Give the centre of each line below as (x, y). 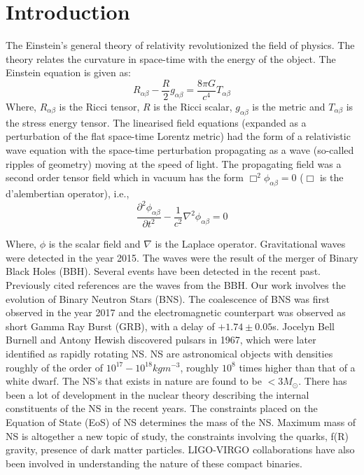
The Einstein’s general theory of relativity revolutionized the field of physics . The (180, 45)
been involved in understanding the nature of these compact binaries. (154, 463)
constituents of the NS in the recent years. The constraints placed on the (162, 408)
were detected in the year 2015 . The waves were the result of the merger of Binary (182, 257)
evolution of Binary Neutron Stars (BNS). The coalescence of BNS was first (168, 298)
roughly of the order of (54, 367)
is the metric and (289, 106)
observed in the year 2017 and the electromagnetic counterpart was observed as (176, 312)
